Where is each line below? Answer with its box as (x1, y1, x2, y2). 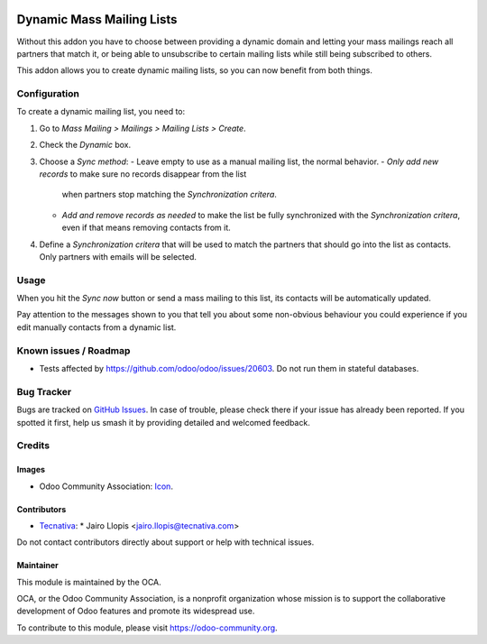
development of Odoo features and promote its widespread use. (16, 605, 255, 617)
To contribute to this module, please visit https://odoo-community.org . (16, 622, 279, 633)
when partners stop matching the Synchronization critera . (61, 189, 277, 200)
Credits (16, 439, 50, 452)
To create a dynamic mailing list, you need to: (16, 106, 186, 117)
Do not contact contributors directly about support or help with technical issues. (16, 537, 315, 547)
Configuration (16, 87, 80, 100)
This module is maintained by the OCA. (16, 576, 161, 587)
